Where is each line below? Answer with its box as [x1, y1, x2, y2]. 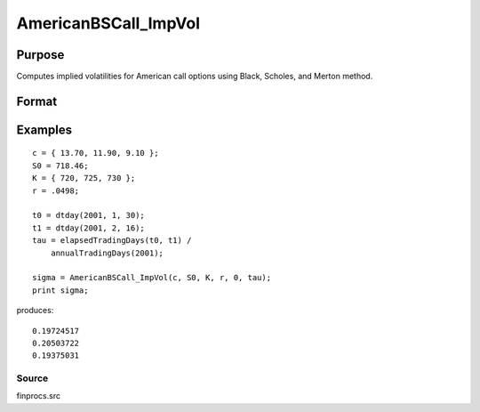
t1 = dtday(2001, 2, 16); [32, 222, 146, 233]
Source [16, 372, 49, 384]
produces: [16, 305, 54, 316]
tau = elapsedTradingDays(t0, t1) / [32, 236, 192, 246]
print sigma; [32, 285, 89, 295]
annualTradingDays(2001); [50, 247, 164, 258]
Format [16, 93, 58, 109]
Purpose [16, 47, 65, 62]
